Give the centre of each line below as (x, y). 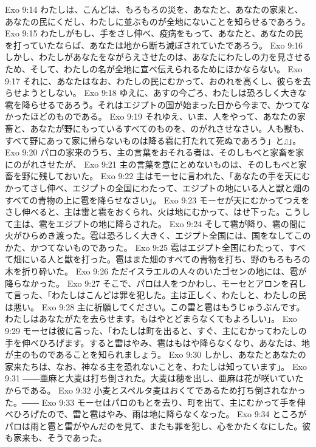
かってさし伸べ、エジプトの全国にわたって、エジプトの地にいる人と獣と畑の (157, 187)
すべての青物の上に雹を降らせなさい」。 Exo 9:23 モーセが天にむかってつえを (157, 200)
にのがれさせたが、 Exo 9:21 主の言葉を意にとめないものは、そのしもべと (152, 164)
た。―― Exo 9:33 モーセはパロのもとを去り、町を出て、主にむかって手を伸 (155, 402)
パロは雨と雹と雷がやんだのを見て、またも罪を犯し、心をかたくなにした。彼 (158, 425)
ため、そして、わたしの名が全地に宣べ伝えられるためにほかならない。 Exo (154, 68)
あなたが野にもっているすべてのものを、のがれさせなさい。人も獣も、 (170, 128)
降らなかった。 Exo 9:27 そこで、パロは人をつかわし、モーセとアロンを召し (156, 283)
